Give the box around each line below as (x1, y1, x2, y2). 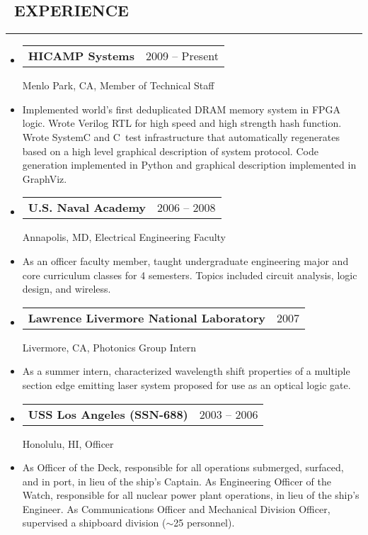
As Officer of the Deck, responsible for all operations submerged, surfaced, (22, 460, 344, 475)
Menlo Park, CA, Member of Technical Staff (22, 78, 214, 93)
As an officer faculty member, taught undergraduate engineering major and (22, 253, 349, 268)
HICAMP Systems (28, 47, 134, 64)
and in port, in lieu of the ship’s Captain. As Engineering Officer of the (22, 473, 331, 488)
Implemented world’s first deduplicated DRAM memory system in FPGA (22, 101, 341, 116)
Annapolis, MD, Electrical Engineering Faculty (22, 230, 226, 244)
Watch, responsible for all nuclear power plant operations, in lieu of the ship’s (22, 488, 360, 502)
